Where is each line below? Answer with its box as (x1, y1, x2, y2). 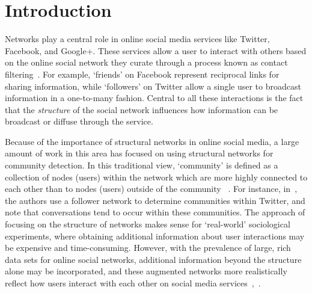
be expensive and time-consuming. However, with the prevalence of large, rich (5, 241, 291, 254)
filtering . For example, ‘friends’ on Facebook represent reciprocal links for (5, 67, 280, 80)
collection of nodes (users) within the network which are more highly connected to (5, 170, 308, 183)
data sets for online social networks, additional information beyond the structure (5, 253, 302, 265)
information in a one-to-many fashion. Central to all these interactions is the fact (5, 91, 304, 104)
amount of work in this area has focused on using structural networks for (5, 147, 274, 159)
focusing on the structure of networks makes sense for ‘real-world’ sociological (5, 218, 290, 230)
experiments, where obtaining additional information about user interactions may (5, 229, 305, 242)
